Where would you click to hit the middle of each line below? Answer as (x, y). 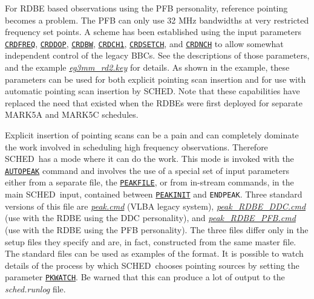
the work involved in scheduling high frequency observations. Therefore (136, 146)
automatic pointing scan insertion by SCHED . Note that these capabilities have (152, 91)
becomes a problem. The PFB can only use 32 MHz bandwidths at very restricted (157, 20)
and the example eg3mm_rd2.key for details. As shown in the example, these (147, 67)
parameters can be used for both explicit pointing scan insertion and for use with (155, 79)
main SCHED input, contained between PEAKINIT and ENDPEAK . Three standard (154, 194)
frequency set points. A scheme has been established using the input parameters (153, 32)
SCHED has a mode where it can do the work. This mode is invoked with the (149, 159)
